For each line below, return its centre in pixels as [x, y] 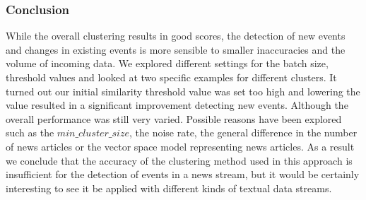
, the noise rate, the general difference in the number [243, 133]
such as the [30, 133]
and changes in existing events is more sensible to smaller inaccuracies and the [176, 49]
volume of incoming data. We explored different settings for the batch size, [167, 63]
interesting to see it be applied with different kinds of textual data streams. [169, 188]
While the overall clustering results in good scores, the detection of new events [176, 36]
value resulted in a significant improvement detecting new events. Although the [177, 105]
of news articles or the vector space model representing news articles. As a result [180, 146]
